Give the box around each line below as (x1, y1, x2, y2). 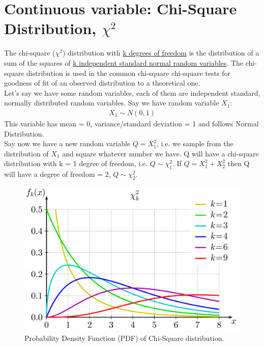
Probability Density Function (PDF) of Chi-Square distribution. (24, 332, 224, 343)
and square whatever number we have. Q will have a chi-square (62, 148, 259, 158)
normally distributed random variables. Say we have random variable (4, 97, 219, 108)
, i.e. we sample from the (156, 138, 233, 149)
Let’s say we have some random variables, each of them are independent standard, (4, 87, 260, 98)
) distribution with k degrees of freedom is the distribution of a (62, 47, 259, 58)
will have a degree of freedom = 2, (4, 169, 111, 179)
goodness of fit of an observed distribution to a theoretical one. (4, 77, 200, 88)
